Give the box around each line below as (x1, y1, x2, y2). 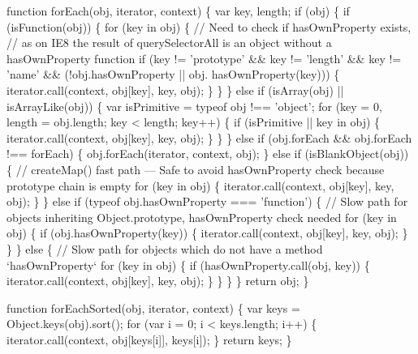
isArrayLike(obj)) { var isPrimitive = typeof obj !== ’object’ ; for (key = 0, (6, 97, 382, 114)
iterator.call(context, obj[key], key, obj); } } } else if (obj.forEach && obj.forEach (6, 129, 412, 146)
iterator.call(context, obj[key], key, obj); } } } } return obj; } (6, 272, 309, 289)
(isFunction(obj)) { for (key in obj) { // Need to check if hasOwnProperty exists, (6, 18, 412, 35)
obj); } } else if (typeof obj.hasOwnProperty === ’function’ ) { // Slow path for (6, 193, 408, 210)
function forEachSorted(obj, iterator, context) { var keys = (6, 299, 300, 316)
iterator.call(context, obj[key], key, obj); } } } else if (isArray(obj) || (6, 81, 344, 98)
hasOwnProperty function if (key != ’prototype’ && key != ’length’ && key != (6, 49, 402, 66)
